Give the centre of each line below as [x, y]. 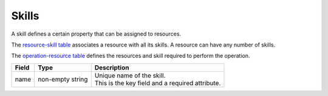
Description [112, 68]
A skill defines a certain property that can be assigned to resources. [96, 34]
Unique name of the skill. [130, 75]
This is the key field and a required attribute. [158, 83]
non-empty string [63, 79]
